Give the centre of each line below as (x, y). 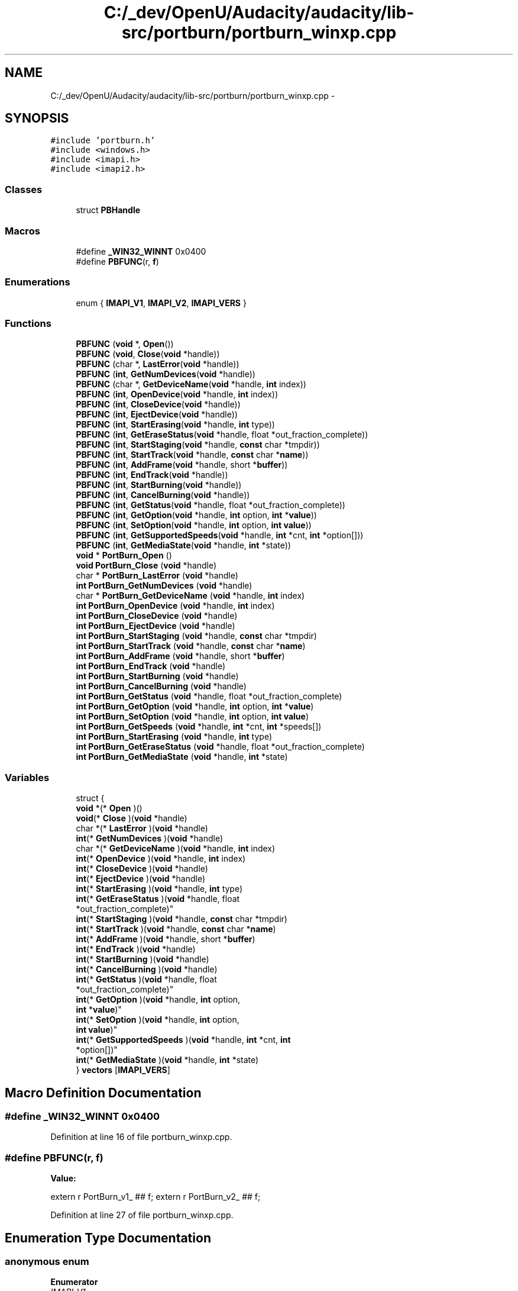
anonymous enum (47, 1261)
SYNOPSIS (37, 118)
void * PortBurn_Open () (124, 555)
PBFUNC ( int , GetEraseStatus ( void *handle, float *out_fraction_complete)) (222, 435)
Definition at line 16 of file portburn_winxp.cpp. (141, 1137)
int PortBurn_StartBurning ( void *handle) (157, 676)
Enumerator (74, 1282)
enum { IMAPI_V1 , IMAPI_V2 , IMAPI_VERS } (161, 303)
